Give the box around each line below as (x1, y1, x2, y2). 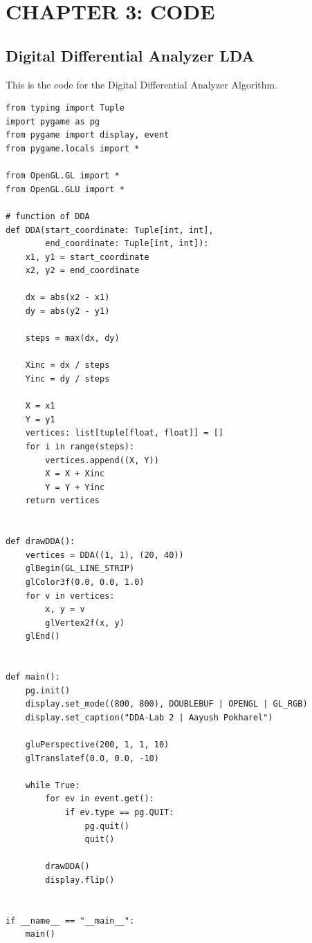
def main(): (6, 672, 60, 682)
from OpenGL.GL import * (6, 171, 120, 181)
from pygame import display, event (6, 130, 169, 140)
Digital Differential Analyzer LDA (6, 44, 255, 66)
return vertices (25, 496, 100, 506)
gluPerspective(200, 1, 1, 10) (25, 740, 169, 750)
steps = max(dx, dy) (25, 333, 120, 344)
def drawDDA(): (6, 536, 75, 547)
